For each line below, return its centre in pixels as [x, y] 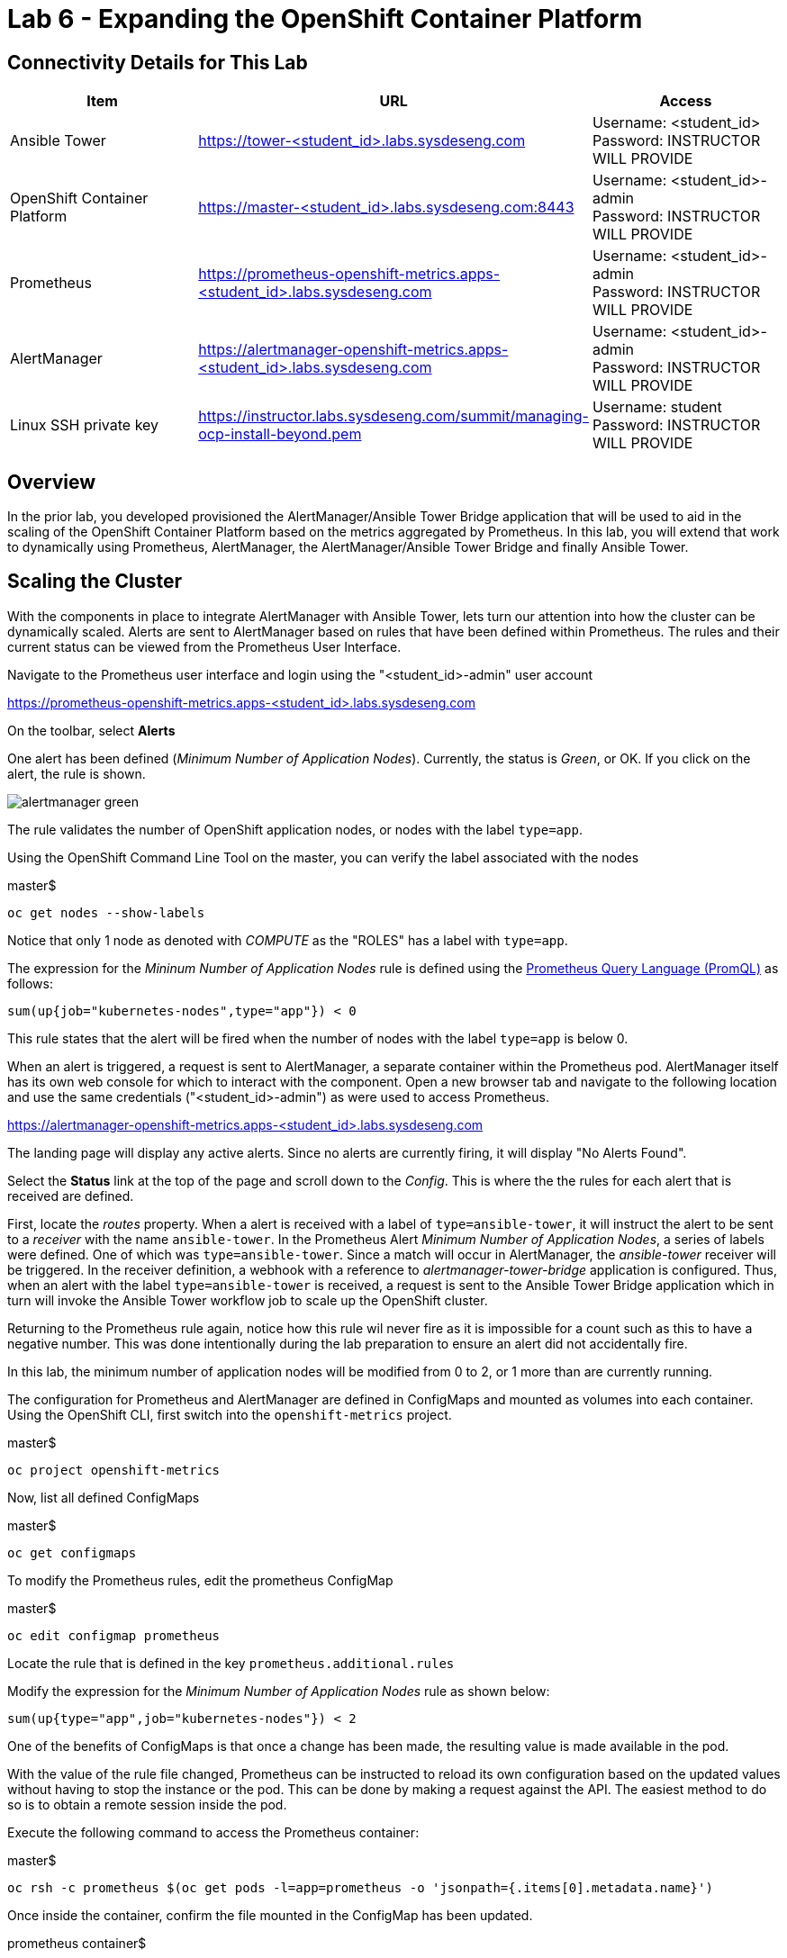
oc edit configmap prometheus [114, 1635]
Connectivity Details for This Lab [158, 62]
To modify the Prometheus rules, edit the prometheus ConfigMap [200, 1580]
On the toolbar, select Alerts [91, 730]
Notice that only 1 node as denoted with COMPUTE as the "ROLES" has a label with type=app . [288, 940]
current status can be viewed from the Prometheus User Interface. [204, 646]
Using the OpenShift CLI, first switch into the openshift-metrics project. [230, 1414]
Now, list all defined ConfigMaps [104, 1497]
